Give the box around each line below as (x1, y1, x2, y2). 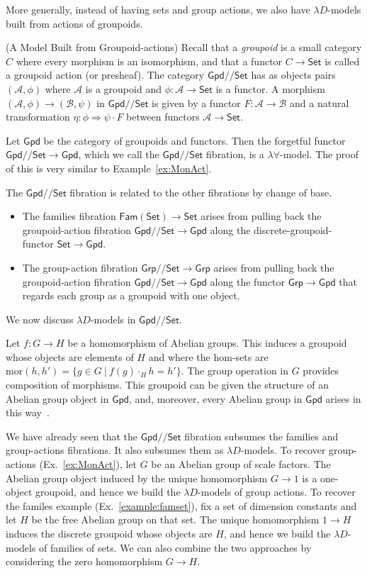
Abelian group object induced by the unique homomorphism (6, 470, 268, 485)
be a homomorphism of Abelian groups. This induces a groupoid (67, 335, 347, 350)
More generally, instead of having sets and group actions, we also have (6, 2, 310, 16)
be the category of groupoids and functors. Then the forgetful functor (43, 133, 346, 148)
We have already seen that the (6, 428, 137, 443)
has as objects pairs (251, 67, 336, 82)
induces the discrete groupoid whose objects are (6, 526, 213, 540)
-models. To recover (240, 443, 326, 457)
